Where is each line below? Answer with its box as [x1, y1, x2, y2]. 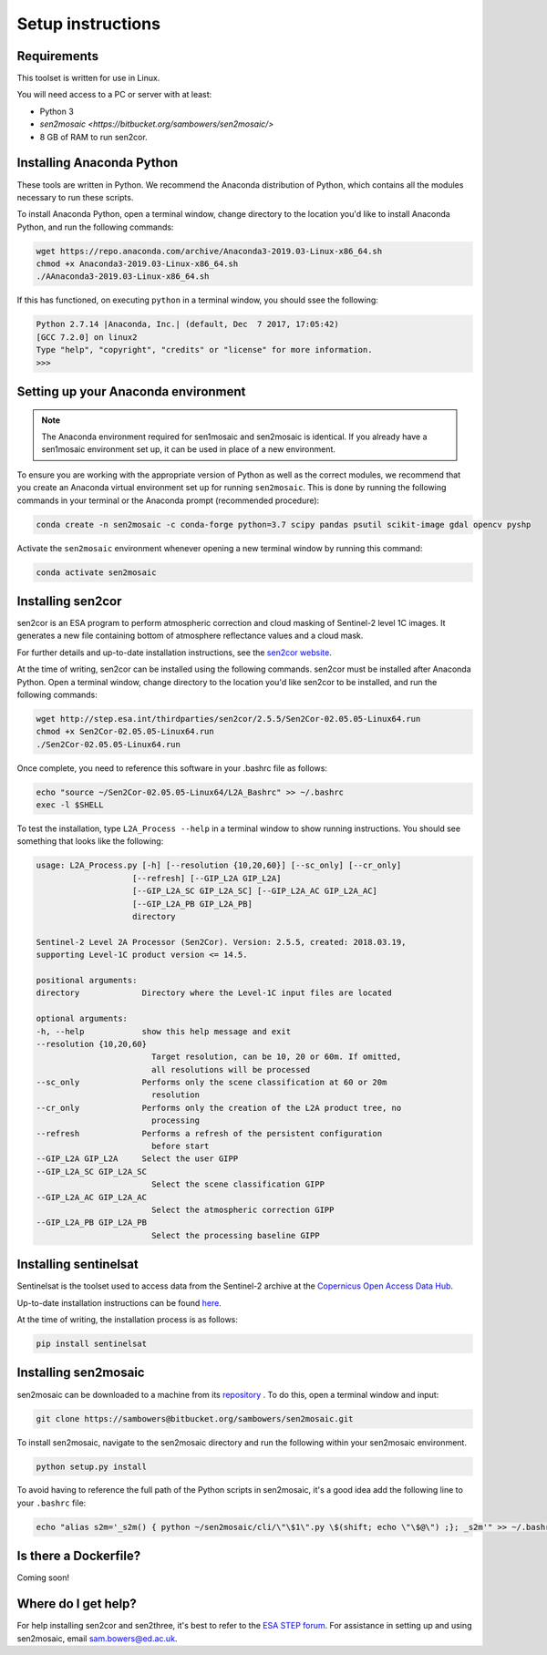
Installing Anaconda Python [16, 155, 179, 170]
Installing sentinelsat [16, 1257, 139, 1272]
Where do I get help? [16, 1596, 137, 1612]
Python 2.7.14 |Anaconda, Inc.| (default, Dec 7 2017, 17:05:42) [36, 319, 339, 330]
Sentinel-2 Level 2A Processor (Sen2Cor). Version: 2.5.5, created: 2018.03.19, [36, 937, 407, 947]
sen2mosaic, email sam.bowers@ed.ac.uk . [16, 1632, 178, 1644]
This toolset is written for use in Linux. [16, 73, 160, 84]
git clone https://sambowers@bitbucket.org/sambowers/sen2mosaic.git [36, 1413, 354, 1424]
